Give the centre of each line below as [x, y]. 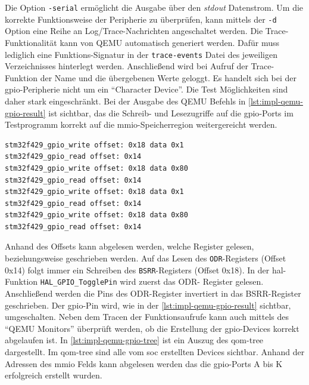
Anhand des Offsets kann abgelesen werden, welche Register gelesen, [129, 246]
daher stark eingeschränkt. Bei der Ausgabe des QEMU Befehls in [125, 101]
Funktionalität [31, 42]
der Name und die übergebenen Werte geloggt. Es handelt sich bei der [168, 77]
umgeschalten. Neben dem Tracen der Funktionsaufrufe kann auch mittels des [147, 317]
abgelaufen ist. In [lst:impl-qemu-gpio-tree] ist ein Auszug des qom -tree [134, 340]
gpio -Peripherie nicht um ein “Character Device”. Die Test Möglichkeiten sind [146, 89]
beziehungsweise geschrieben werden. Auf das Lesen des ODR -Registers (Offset [146, 258]
